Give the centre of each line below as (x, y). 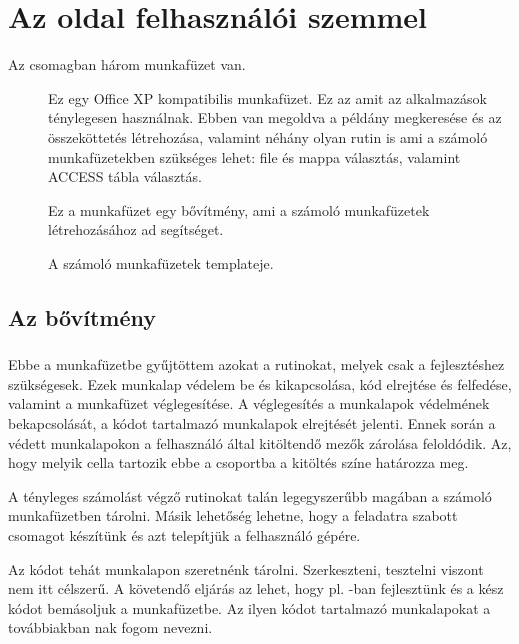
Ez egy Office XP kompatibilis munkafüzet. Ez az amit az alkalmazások (267, 97)
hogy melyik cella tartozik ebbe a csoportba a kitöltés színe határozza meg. (238, 462)
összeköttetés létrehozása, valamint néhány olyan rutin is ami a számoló (268, 136)
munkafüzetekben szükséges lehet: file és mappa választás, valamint (254, 156)
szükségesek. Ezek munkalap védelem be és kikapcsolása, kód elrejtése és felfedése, (260, 383)
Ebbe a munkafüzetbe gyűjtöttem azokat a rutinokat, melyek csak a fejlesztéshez (256, 364)
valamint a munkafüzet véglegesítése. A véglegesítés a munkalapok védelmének (249, 403)
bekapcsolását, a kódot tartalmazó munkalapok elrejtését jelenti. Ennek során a (252, 422)
